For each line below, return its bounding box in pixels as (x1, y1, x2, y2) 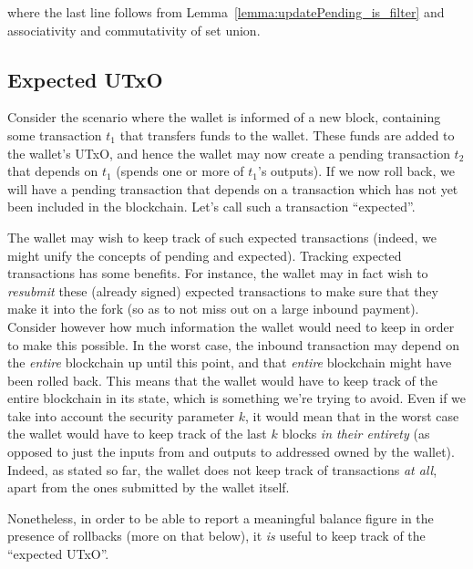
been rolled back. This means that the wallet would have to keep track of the (7, 370, 437, 389)
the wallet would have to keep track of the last (7, 424, 267, 443)
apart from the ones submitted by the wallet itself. (7, 478, 290, 497)
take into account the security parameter (7, 406, 235, 425)
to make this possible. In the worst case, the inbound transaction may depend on (7, 335, 459, 354)
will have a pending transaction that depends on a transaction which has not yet (7, 179, 458, 198)
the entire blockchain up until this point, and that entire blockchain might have (7, 353, 452, 372)
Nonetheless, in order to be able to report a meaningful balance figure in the (7, 508, 434, 527)
